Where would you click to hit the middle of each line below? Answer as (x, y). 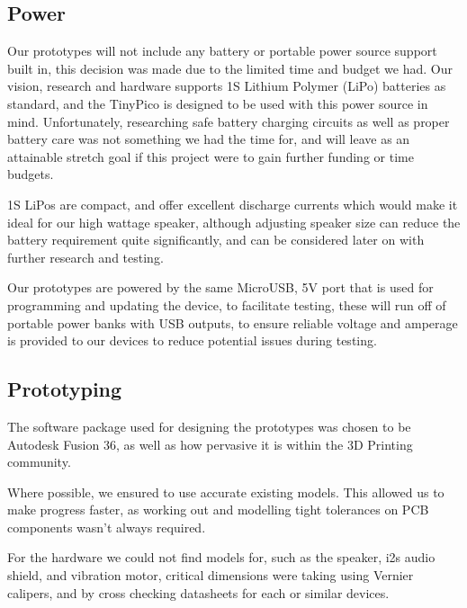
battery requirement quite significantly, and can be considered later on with (216, 240)
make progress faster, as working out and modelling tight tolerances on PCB (218, 510)
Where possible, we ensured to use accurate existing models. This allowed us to (226, 492)
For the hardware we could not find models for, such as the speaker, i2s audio (221, 557)
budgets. (31, 174)
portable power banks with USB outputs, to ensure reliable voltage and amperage (233, 322)
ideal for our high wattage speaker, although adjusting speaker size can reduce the (234, 222)
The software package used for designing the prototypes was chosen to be (209, 426)
